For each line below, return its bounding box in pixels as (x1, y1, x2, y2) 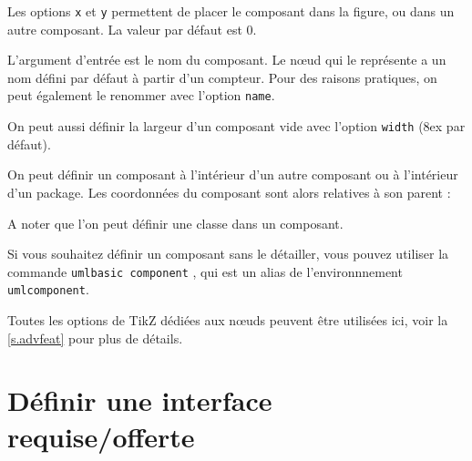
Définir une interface (7, 382, 272, 419)
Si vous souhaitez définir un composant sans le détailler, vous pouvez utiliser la (7, 244, 449, 263)
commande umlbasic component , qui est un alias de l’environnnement (7, 261, 403, 281)
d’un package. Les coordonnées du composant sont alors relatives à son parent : (7, 182, 451, 201)
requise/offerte (7, 417, 195, 455)
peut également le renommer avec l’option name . (7, 86, 275, 105)
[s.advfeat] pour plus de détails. (7, 328, 183, 347)
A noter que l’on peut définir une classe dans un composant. (7, 213, 344, 232)
